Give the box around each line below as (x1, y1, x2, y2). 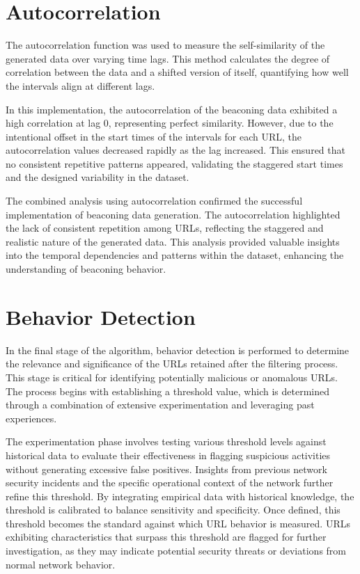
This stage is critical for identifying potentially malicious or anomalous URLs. (6, 369, 338, 384)
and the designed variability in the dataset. (6, 170, 189, 184)
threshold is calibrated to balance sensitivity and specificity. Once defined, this (6, 502, 341, 517)
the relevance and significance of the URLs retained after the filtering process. (6, 356, 338, 371)
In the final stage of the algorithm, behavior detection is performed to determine (6, 342, 350, 357)
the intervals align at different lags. (6, 78, 155, 93)
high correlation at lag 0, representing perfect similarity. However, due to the (6, 115, 334, 130)
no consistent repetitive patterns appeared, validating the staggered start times (6, 156, 343, 170)
